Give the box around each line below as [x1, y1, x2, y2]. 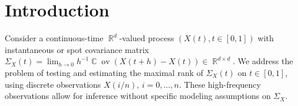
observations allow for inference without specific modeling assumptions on [5, 90, 271, 102]
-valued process [119, 32, 174, 44]
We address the [237, 55, 293, 67]
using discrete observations [5, 78, 101, 90]
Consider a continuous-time [5, 32, 104, 44]
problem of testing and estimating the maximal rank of [5, 66, 204, 78]
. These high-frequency [178, 78, 261, 90]
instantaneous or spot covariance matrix [5, 43, 149, 55]
